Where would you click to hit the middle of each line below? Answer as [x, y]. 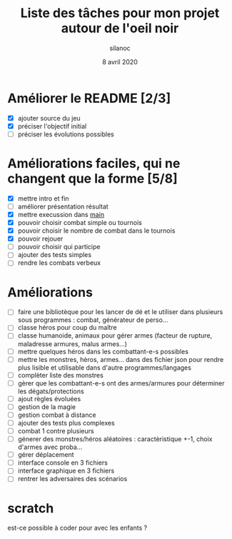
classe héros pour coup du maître [67, 328]
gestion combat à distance [57, 415]
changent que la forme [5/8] [92, 179]
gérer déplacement [46, 455]
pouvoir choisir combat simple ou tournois [80, 222]
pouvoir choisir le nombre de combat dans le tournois [96, 231]
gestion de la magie [47, 407]
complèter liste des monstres [60, 375]
